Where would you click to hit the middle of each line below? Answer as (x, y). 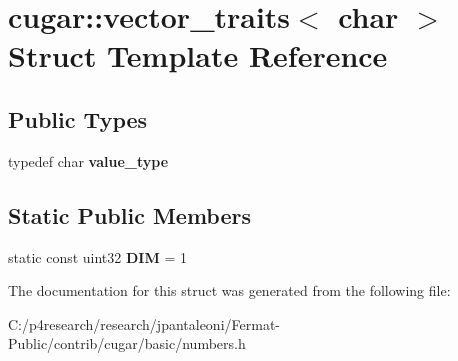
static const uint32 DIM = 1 (97, 256)
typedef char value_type (88, 160)
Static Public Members (130, 214)
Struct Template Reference (198, 55)
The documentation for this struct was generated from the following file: (229, 290)
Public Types (78, 118)
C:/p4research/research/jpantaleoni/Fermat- (144, 323)
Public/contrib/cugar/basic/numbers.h (127, 343)
